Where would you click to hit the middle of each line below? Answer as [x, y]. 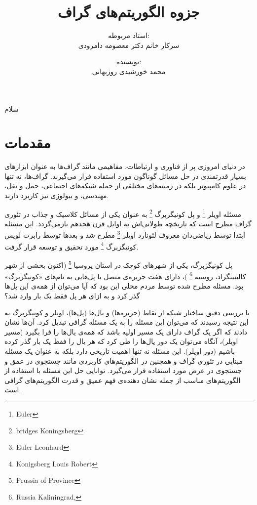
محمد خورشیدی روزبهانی [129, 71]
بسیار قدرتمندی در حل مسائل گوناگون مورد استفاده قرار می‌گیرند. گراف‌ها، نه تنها [125, 176]
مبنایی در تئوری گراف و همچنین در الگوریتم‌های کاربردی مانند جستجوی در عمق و [124, 360]
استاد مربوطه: [129, 35]
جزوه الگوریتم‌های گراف [129, 12]
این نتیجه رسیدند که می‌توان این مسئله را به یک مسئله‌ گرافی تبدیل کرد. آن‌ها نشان [127, 322]
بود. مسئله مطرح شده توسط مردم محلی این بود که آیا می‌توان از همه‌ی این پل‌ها [124, 286]
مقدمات [28, 143]
